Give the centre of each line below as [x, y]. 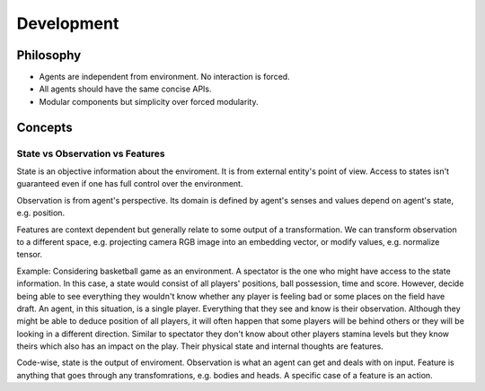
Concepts [44, 127]
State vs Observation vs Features [91, 153]
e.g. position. [41, 213]
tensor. [30, 255]
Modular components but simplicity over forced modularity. [149, 101]
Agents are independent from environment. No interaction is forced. [165, 77]
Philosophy [49, 55]
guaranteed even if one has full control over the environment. [130, 184]
